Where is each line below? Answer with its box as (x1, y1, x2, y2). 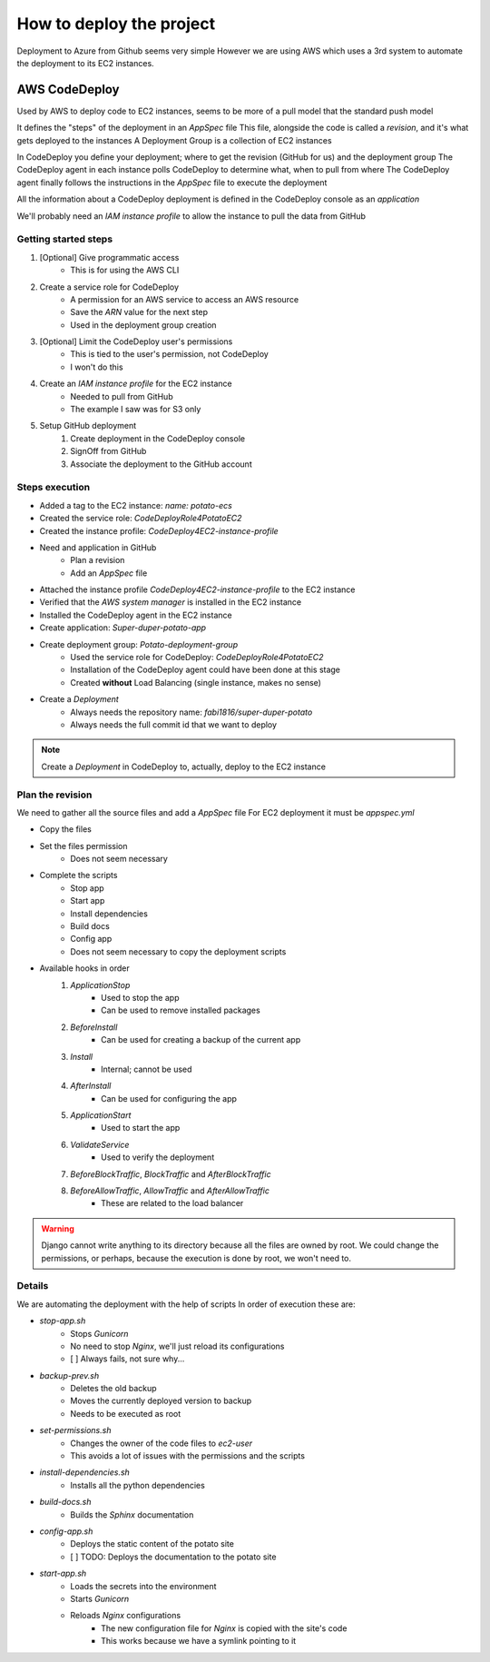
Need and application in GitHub (39, 541, 157, 553)
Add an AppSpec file (70, 568, 148, 579)
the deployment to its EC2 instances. (16, 57, 154, 68)
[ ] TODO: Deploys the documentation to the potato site (70, 1551, 277, 1562)
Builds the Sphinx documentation (70, 1509, 194, 1520)
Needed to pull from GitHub (70, 391, 173, 401)
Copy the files (39, 824, 93, 835)
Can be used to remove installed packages (101, 1004, 260, 1016)
